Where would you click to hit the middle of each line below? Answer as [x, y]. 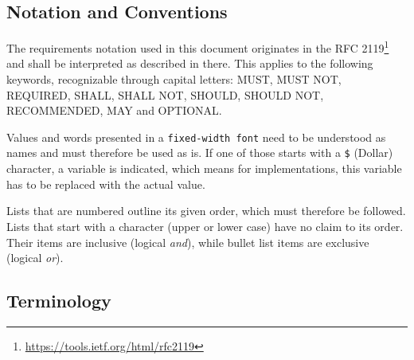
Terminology [59, 301]
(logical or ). [35, 258]
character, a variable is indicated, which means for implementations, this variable [204, 168]
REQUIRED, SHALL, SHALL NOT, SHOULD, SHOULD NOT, [165, 94]
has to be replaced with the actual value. [106, 184]
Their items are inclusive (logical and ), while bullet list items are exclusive [188, 242]
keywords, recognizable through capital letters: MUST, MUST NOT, [174, 79]
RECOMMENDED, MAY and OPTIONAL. [114, 110]
